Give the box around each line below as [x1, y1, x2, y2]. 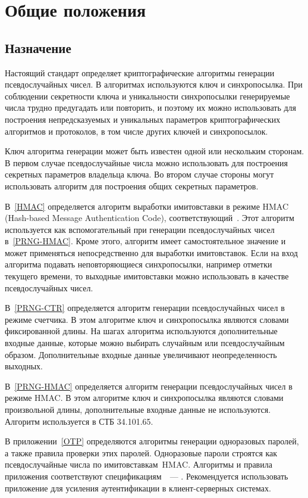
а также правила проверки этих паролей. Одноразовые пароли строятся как [5, 446, 278, 459]
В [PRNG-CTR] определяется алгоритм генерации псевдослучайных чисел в [5, 301, 285, 314]
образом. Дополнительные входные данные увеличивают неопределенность [5, 348, 277, 360]
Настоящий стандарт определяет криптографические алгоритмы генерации [5, 66, 275, 79]
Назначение [5, 38, 71, 57]
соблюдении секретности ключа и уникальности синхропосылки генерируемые [5, 89, 290, 102]
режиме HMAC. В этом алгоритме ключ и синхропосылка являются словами [5, 391, 284, 404]
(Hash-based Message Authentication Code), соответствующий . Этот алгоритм [5, 211, 294, 224]
